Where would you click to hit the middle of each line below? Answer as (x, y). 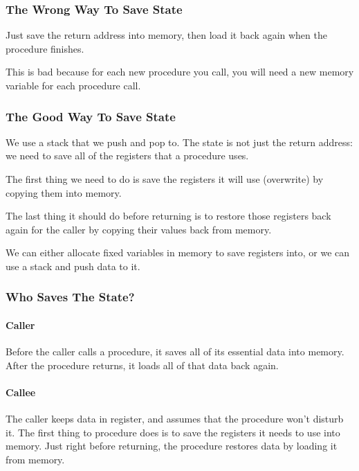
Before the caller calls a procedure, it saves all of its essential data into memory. (175, 352)
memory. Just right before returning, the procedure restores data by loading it (172, 446)
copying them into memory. (64, 192)
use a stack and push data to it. (73, 266)
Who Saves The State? (70, 297)
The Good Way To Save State (91, 116)
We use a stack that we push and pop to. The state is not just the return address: (179, 142)
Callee (21, 392)
